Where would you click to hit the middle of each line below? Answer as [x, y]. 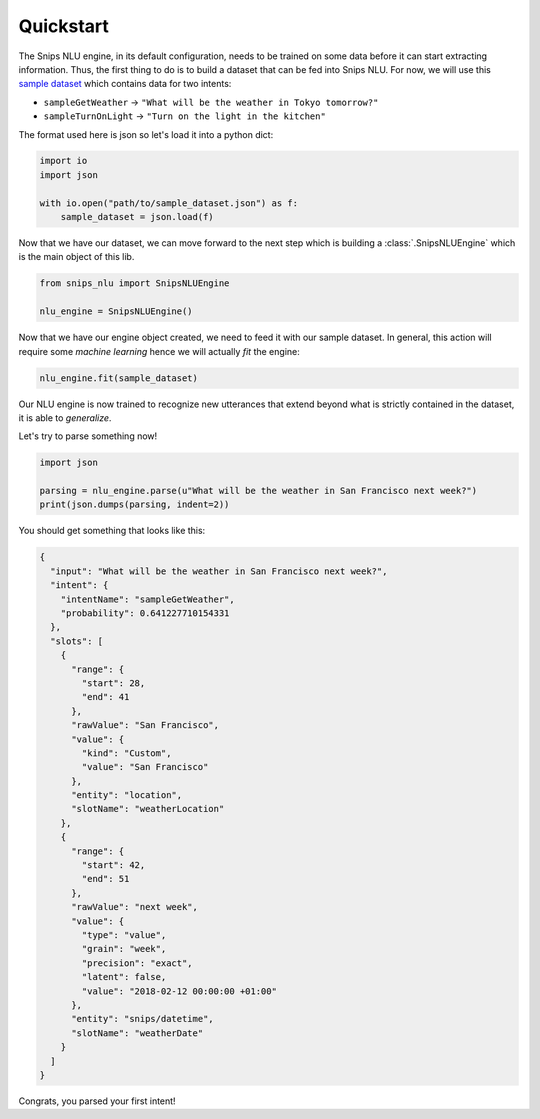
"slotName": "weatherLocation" [148, 809]
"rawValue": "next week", [135, 907]
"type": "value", [124, 934]
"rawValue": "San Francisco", [145, 725]
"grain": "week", [124, 949]
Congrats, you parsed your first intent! [97, 1101]
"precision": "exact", [137, 963]
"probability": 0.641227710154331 [145, 613]
